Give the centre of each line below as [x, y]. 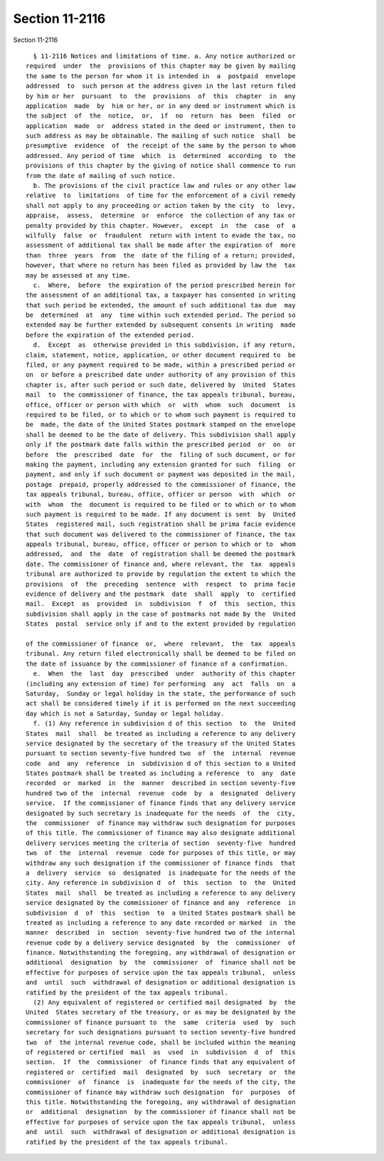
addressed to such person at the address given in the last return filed [161, 86]
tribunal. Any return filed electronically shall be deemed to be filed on [161, 654]
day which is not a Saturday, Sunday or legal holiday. [125, 713]
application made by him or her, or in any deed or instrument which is [161, 106]
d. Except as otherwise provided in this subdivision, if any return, [164, 345]
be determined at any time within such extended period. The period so [161, 315]
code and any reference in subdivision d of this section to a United [161, 763]
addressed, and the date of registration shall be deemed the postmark [161, 554]
